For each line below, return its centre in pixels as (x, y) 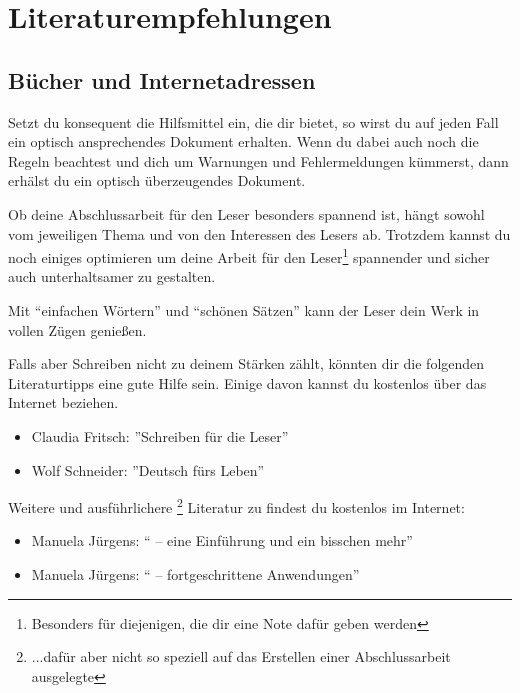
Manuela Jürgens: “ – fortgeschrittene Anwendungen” (195, 573)
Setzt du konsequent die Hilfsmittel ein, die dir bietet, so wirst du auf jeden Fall (253, 121)
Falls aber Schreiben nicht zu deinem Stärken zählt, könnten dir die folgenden (246, 363)
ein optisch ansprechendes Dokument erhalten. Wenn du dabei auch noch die (243, 141)
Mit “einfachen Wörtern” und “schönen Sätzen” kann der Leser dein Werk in (244, 309)
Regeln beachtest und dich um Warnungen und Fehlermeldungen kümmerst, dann (258, 160)
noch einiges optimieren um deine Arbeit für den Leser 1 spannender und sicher (249, 255)
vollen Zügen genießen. (77, 329)
